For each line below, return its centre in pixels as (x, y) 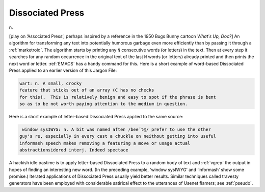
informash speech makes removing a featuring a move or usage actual (105, 143)
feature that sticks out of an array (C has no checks (87, 90)
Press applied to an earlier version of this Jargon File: (63, 70)
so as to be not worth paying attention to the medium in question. (104, 104)
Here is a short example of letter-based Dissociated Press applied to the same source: (96, 117)
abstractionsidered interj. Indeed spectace (74, 150)
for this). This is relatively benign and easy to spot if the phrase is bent (118, 97)
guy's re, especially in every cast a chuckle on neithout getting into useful (118, 136)
